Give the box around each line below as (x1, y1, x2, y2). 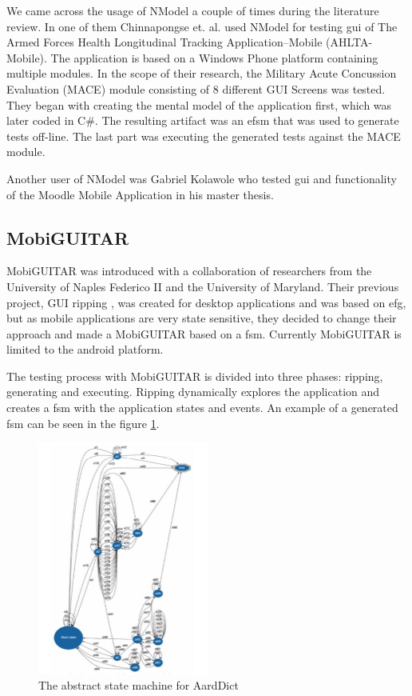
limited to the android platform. (6, 341, 164, 358)
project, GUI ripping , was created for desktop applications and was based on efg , (6, 294, 406, 310)
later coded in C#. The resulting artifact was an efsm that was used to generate (6, 112, 399, 129)
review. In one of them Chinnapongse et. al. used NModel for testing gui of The (6, 18, 398, 34)
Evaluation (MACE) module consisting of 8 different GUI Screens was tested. (6, 80, 386, 97)
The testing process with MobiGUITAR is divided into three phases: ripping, (6, 367, 383, 384)
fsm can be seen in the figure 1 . (6, 414, 160, 431)
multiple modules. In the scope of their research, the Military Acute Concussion (6, 65, 397, 82)
